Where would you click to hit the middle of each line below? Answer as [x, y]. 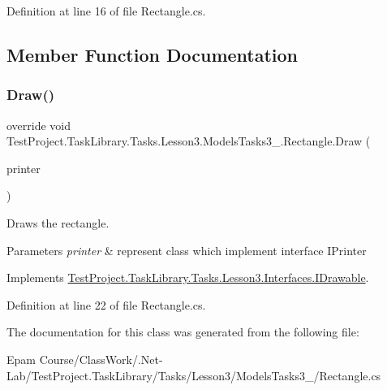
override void [39, 125]
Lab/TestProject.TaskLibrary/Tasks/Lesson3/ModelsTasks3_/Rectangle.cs [194, 375]
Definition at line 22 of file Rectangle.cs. [106, 304]
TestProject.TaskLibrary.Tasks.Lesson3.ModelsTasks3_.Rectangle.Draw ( [189, 141]
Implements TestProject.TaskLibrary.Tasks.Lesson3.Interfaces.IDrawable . [188, 277]
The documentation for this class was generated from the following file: [183, 332]
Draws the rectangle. [58, 222]
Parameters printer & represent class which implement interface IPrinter [187, 250]
